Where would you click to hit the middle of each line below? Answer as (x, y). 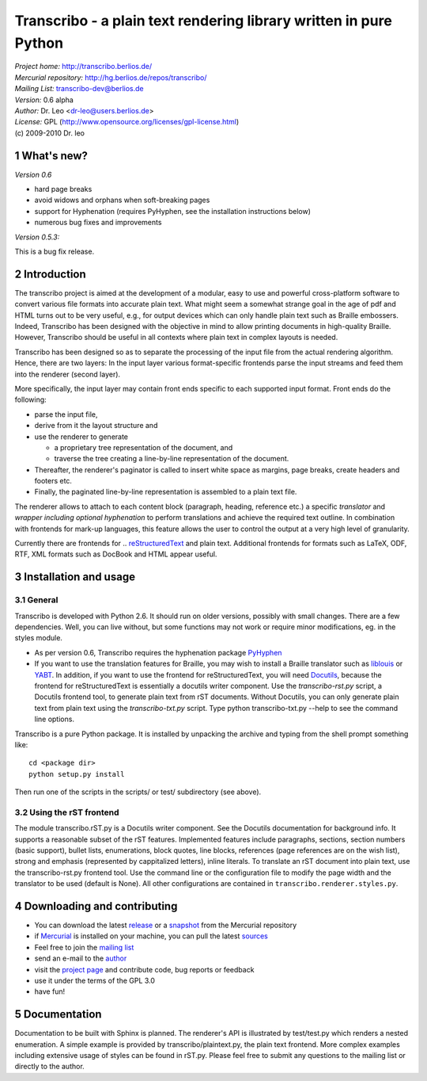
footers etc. (53, 481)
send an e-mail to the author (81, 958)
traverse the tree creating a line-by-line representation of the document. (172, 459)
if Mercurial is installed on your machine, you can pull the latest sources (151, 936)
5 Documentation (58, 1014)
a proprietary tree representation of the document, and (144, 447)
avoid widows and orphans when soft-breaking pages (122, 200)
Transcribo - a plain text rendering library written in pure (204, 21)
